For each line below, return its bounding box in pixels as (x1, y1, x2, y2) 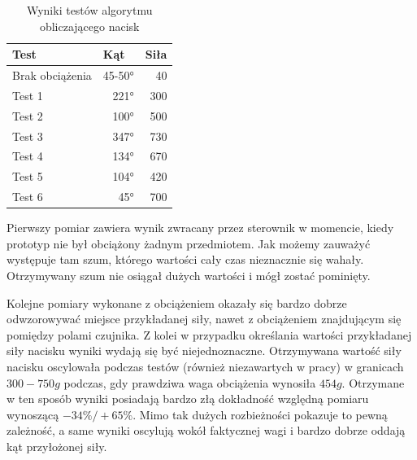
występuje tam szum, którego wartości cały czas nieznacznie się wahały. (7, 251, 364, 268)
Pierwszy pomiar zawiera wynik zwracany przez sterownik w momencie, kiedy (7, 219, 394, 236)
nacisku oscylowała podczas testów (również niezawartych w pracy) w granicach (7, 357, 404, 375)
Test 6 (12, 188, 43, 205)
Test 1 (12, 86, 43, 103)
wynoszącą (7, 405, 59, 423)
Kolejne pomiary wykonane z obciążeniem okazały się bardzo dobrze (7, 294, 347, 311)
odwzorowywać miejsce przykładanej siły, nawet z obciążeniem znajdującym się (7, 310, 402, 327)
